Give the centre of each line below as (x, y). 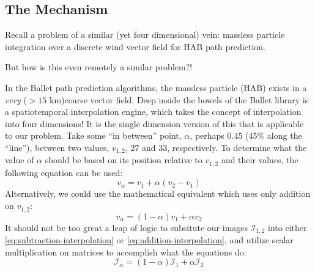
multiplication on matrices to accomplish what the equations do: (126, 252)
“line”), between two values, (57, 147)
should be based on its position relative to (124, 160)
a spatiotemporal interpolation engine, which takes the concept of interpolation (153, 112)
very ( (16, 99)
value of (20, 160)
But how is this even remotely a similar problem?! (99, 67)
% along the (280, 135)
